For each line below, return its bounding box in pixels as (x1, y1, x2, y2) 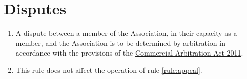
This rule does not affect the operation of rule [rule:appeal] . (15, 64, 202, 75)
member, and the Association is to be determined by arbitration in (15, 37, 225, 48)
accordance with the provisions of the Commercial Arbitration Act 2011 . (15, 47, 243, 58)
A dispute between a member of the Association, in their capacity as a (15, 28, 237, 38)
